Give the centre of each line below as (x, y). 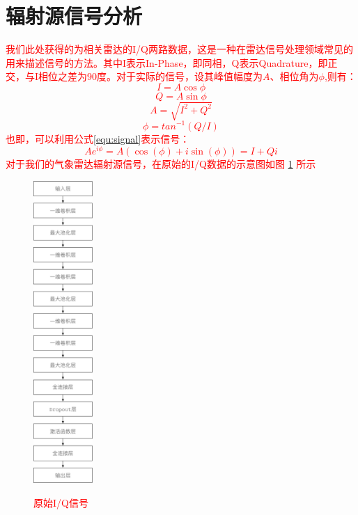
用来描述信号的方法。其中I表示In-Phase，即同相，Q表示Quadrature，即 (167, 62)
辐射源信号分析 (74, 16)
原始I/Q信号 (61, 502)
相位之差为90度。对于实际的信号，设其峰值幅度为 (151, 76)
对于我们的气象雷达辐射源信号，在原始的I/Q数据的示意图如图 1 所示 (161, 164)
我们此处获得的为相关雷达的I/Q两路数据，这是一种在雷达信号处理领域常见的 (179, 49)
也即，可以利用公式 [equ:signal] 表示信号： (98, 138)
